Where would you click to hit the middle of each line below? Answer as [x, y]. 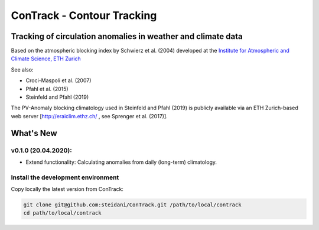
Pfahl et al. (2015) [47, 89]
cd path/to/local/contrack [62, 213]
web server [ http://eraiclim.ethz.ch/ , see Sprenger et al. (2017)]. [89, 116]
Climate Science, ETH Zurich [46, 59]
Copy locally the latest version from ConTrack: [67, 189]
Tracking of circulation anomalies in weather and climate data [127, 36]
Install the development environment [65, 177]
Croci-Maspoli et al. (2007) [58, 80]
